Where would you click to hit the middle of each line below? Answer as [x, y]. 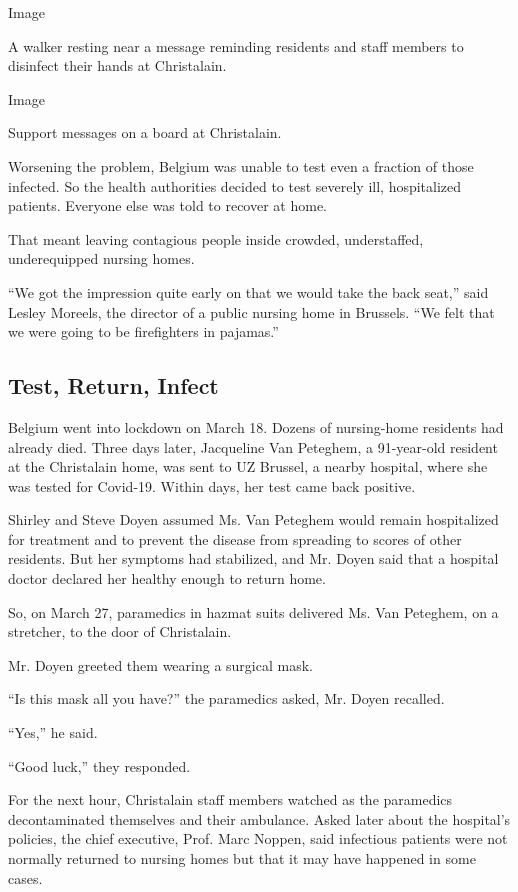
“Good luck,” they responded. [99, 765]
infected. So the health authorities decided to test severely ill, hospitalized [235, 185]
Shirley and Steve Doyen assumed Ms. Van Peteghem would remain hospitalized [253, 519]
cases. [25, 877]
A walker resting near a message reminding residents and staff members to [236, 45]
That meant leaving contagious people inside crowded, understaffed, [216, 238]
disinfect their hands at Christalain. [117, 65]
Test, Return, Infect [113, 385]
